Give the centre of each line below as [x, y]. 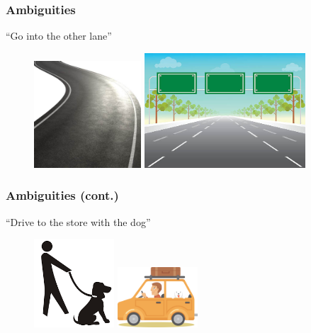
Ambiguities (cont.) [62, 195]
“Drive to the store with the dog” [78, 221]
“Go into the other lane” [59, 36]
